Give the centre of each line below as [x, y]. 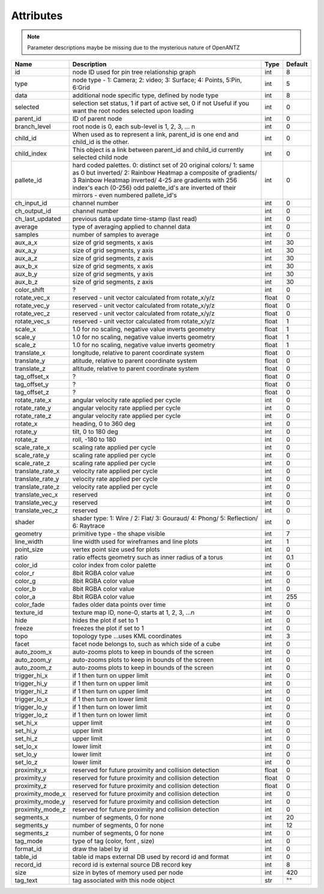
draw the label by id [100, 849]
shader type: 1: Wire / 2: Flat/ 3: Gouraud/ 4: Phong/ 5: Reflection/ [165, 518]
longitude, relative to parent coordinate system [138, 353]
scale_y [25, 337]
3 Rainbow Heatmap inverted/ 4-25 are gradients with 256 [154, 180]
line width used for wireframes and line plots [135, 542]
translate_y [30, 361]
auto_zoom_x [33, 652]
